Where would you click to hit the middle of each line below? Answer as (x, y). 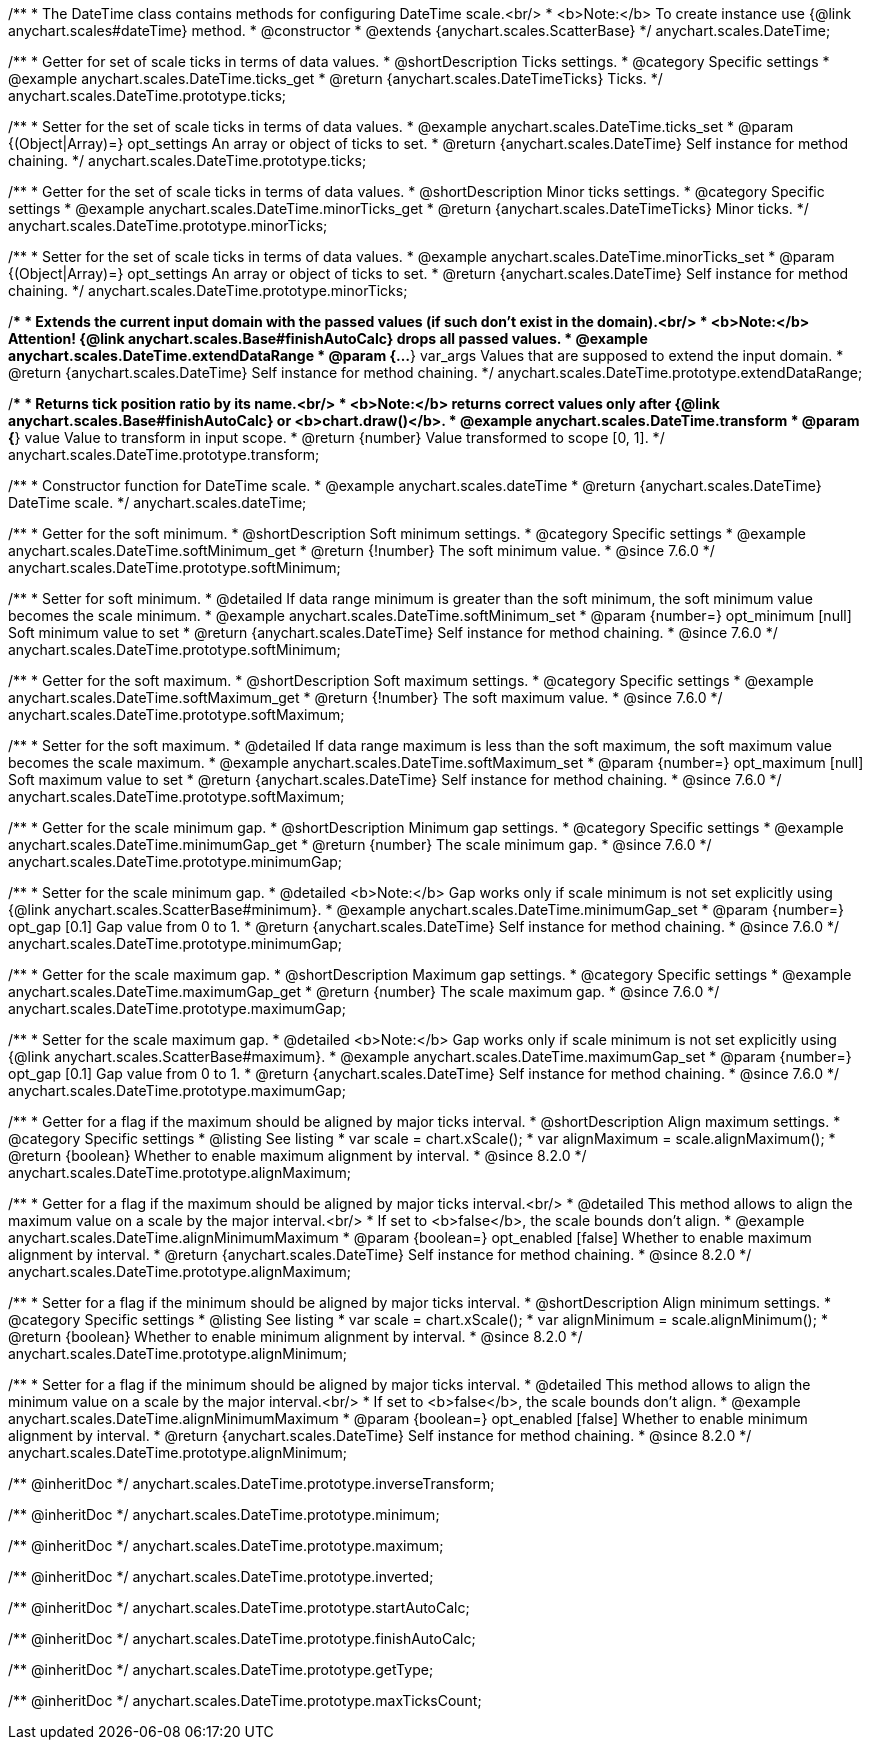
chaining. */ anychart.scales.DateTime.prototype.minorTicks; (208, 290)
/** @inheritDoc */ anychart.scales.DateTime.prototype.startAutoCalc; (239, 1607)
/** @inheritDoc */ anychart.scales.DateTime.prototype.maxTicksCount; (245, 1700)
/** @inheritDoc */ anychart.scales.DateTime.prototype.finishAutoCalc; (242, 1638)
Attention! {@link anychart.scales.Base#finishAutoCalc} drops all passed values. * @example (328, 338)
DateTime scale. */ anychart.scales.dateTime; (157, 502)
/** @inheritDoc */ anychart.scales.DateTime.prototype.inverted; (221, 1576)
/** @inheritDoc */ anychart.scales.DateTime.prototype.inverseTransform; (251, 1483)
